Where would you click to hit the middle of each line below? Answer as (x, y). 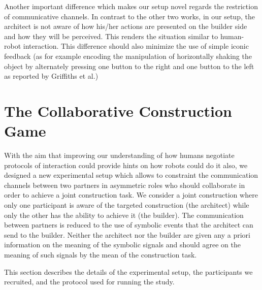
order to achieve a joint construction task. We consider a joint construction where (131, 195)
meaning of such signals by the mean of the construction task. (101, 254)
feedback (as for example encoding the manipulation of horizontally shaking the (128, 56)
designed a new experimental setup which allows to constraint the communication (131, 175)
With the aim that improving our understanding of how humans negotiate (119, 155)
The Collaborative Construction (118, 110)
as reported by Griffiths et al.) (51, 76)
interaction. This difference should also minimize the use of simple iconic (136, 46)
